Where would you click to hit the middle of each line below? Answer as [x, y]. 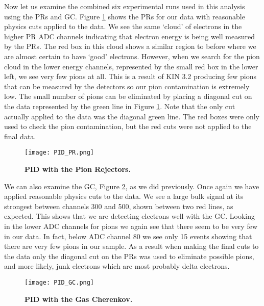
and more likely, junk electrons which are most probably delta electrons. [117, 266]
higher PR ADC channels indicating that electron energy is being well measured [129, 36]
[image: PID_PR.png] [59, 153]
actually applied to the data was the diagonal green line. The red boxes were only [132, 116]
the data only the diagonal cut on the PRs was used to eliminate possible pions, [129, 256]
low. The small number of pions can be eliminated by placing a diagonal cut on [128, 96]
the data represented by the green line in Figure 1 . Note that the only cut [120, 106]
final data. [20, 136]
